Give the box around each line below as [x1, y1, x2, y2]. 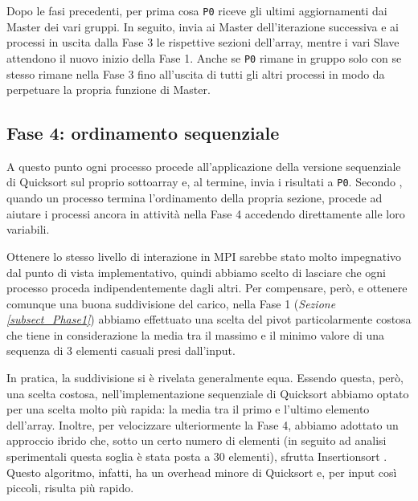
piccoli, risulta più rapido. [6, 479, 134, 496]
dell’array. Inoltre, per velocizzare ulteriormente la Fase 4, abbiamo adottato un [6, 416, 399, 433]
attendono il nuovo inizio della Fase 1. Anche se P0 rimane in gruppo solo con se [6, 49, 402, 66]
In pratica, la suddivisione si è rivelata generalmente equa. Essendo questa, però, [6, 369, 404, 386]
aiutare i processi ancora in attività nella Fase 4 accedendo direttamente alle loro [6, 205, 405, 222]
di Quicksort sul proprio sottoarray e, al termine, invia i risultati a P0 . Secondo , [6, 173, 403, 190]
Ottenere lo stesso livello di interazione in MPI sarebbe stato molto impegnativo [6, 247, 402, 264]
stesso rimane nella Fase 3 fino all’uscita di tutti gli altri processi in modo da [6, 65, 385, 82]
